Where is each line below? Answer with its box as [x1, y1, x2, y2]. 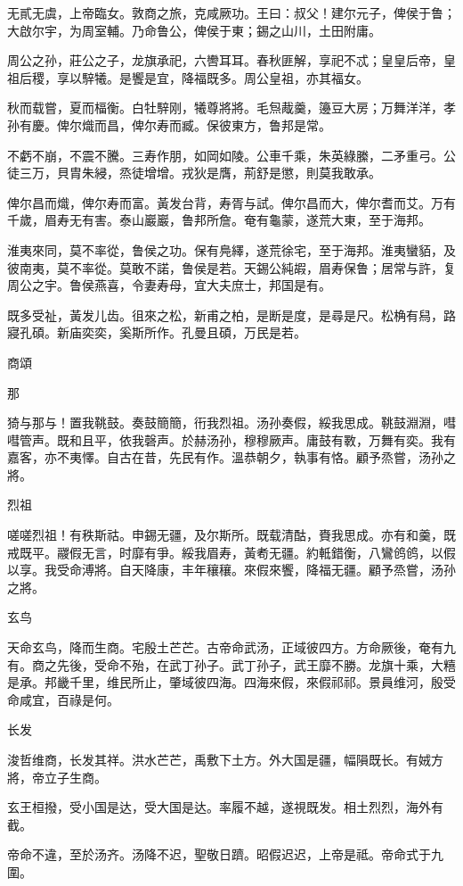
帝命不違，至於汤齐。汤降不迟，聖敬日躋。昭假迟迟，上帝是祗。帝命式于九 [7, 845, 443, 864]
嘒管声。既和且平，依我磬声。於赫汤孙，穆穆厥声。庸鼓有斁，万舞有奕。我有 [7, 430, 456, 449]
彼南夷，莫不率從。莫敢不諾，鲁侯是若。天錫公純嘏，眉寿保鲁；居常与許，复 [7, 258, 456, 277]
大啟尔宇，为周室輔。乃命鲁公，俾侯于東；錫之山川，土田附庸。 [7, 21, 381, 39]
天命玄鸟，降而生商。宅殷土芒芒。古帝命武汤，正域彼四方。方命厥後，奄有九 [7, 638, 456, 657]
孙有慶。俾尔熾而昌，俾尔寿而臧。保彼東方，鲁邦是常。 [7, 115, 331, 134]
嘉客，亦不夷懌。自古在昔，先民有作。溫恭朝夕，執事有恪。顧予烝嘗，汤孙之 [7, 448, 456, 467]
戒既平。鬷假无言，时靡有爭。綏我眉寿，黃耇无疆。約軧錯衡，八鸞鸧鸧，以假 [7, 542, 456, 561]
